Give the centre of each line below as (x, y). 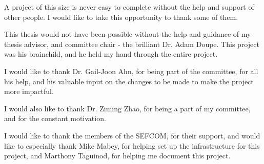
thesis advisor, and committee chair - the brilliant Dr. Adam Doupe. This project (132, 44)
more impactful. (29, 91)
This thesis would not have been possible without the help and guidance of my (128, 34)
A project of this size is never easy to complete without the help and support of (129, 7)
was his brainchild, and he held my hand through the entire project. (111, 54)
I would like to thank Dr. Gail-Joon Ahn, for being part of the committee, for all (131, 71)
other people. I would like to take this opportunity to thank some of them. (121, 17)
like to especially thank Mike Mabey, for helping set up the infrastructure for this (132, 145)
